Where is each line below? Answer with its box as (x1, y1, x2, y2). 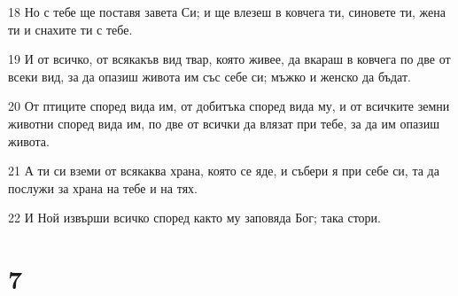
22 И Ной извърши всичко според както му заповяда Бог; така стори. (8, 208, 381, 227)
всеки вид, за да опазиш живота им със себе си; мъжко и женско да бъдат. (8, 66, 411, 85)
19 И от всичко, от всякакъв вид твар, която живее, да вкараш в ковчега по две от (8, 50, 451, 68)
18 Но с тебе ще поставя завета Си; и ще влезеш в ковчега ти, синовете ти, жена (8, 3, 446, 20)
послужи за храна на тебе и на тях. (8, 178, 198, 197)
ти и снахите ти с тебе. (8, 19, 133, 38)
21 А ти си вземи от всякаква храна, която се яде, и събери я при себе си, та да (8, 161, 439, 180)
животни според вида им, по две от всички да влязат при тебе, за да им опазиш (8, 113, 439, 132)
